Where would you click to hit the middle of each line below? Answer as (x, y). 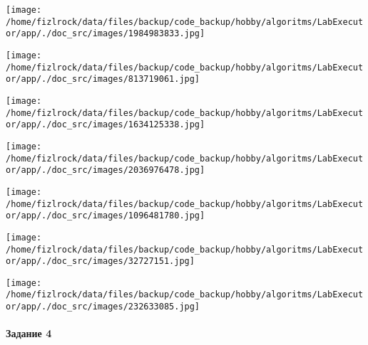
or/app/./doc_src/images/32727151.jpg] (100, 261)
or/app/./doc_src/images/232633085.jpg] (103, 307)
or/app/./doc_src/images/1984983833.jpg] (106, 34)
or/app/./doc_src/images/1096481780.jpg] (106, 216)
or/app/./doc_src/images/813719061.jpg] (103, 79)
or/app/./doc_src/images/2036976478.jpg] (106, 170)
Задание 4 (29, 333)
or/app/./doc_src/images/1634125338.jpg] (106, 125)
